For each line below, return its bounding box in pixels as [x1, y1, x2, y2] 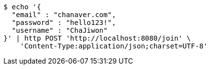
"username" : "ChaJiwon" [11, 26, 108, 34]
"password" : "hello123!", [11, 19, 116, 26]
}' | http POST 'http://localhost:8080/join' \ [3, 34, 191, 42]
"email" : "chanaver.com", [11, 11, 116, 19]
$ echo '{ [3, 3, 41, 11]
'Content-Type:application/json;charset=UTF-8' [20, 42, 208, 50]
